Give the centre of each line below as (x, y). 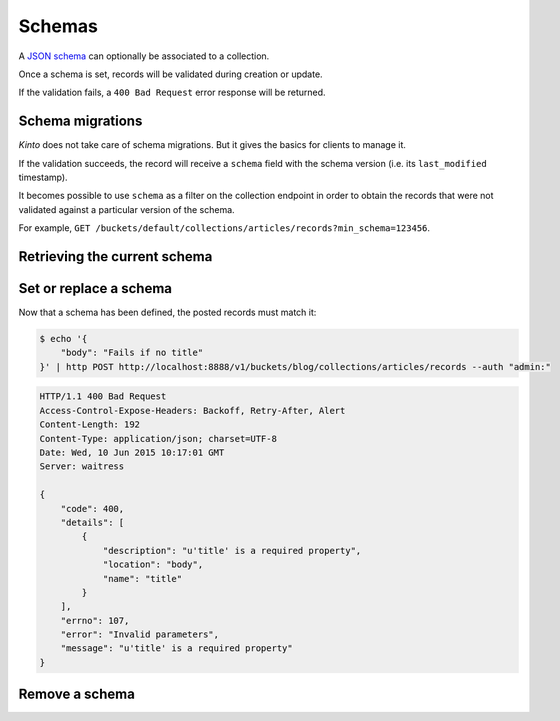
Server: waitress (82, 466)
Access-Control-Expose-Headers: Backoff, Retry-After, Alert (192, 410)
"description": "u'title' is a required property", (232, 550)
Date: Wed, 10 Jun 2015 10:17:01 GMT (132, 453)
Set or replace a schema (95, 288)
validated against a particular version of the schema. (126, 209)
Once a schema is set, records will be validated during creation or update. (171, 74)
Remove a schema (76, 694)
